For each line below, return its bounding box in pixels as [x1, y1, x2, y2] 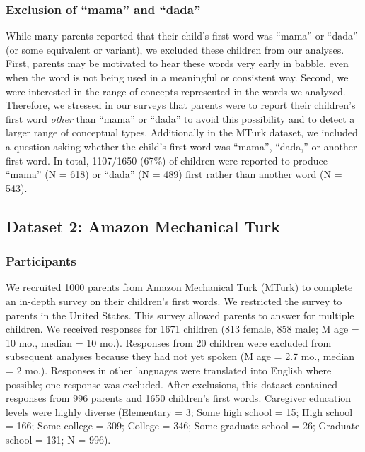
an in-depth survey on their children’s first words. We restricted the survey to [6, 293, 342, 308]
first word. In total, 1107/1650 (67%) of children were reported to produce [6, 153, 328, 167]
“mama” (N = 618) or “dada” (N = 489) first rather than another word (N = [6, 167, 342, 182]
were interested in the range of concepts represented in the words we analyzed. [6, 83, 346, 98]
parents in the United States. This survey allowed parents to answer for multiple [6, 307, 354, 322]
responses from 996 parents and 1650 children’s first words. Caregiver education [6, 391, 352, 405]
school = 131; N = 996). [6, 432, 111, 446]
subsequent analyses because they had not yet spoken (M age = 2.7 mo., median [6, 349, 355, 364]
